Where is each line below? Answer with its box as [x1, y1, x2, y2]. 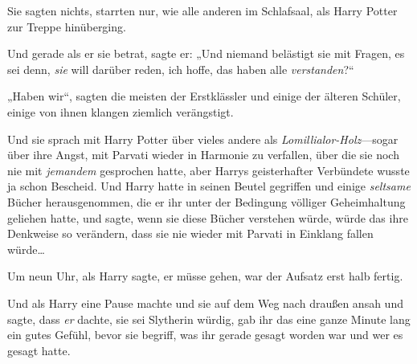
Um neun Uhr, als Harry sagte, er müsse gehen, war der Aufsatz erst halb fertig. [7, 268, 403, 284]
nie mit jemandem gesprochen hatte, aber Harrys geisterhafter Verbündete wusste [7, 162, 410, 178]
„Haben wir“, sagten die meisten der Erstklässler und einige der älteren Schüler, [7, 88, 401, 104]
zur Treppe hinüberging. [7, 18, 126, 35]
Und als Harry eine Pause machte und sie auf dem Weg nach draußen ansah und [7, 294, 403, 311]
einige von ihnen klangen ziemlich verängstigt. [7, 103, 234, 120]
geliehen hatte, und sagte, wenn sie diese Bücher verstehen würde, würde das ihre [7, 209, 408, 226]
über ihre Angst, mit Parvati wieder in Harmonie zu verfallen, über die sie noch [7, 146, 399, 163]
